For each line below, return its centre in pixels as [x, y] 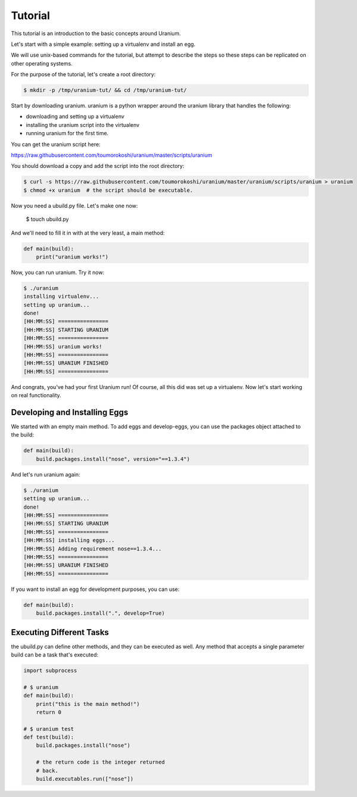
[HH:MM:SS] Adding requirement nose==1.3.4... [93, 549]
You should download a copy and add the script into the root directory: [98, 166]
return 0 [49, 712]
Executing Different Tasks [60, 632]
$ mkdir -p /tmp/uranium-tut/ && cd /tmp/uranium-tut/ [105, 90]
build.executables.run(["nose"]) [85, 779]
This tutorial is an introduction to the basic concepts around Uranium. [96, 33]
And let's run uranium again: [46, 474]
